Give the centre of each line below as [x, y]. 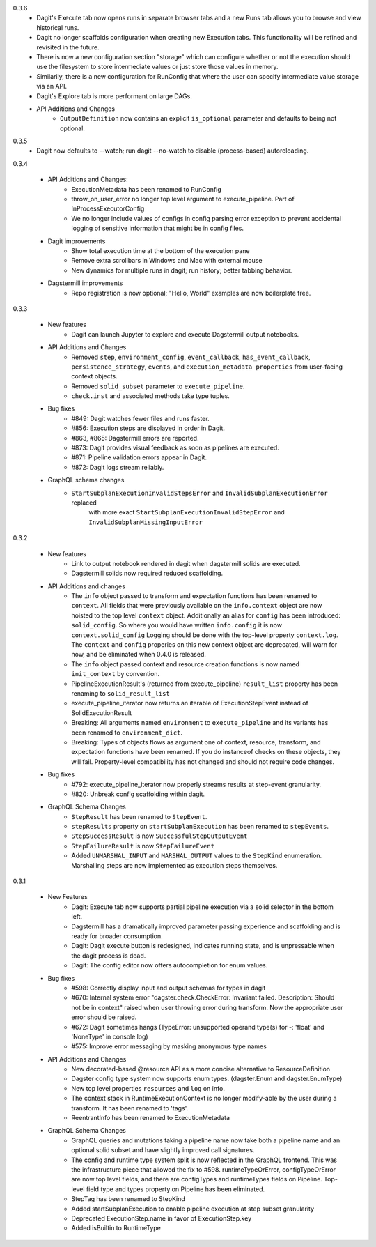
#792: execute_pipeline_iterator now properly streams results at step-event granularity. [196, 784]
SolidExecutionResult [102, 713]
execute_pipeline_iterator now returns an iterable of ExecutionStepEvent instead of [190, 703]
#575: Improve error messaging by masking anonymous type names [169, 1046]
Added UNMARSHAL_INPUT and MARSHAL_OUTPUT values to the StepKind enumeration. [197, 856]
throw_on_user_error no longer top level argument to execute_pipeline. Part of [183, 199]
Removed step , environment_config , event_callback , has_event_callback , [191, 357]
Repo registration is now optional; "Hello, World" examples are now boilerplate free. [191, 293]
